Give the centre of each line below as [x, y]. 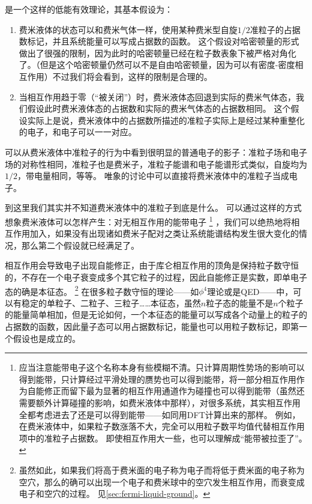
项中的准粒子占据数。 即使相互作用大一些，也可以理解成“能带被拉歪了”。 [163, 438]
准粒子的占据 [275, 29]
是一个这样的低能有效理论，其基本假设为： [89, 9]
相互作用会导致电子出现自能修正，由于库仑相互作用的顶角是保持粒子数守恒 [152, 265]
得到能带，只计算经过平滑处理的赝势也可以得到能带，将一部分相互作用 [157, 379]
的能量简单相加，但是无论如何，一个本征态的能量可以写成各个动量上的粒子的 [156, 314]
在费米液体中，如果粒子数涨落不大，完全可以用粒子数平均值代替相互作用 [162, 426]
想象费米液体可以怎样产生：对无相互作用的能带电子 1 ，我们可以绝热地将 [148, 220]
